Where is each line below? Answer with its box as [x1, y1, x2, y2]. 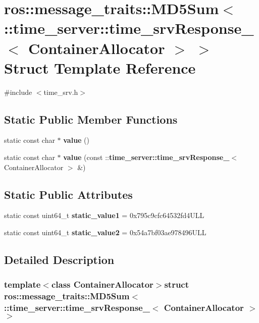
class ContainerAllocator [51, 278, 153, 291]
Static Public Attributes [4, 186, 133, 202]
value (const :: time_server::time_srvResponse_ [63, 152, 230, 163]
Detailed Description [4, 252, 115, 267]
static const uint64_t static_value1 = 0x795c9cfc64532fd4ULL [4, 210, 204, 221]
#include [4, 86, 32, 97]
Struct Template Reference [4, 57, 196, 78]
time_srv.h [43, 86, 78, 97]
